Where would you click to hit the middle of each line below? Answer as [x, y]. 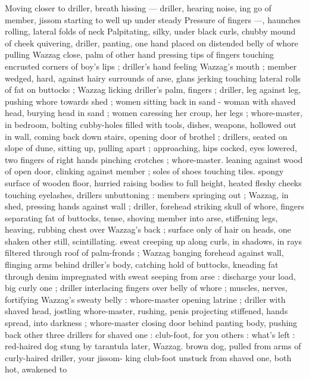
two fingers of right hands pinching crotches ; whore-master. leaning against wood [154, 159]
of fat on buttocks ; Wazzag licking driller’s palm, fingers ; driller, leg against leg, [153, 90]
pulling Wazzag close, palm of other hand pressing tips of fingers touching [140, 54]
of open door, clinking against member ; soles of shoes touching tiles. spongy [144, 171]
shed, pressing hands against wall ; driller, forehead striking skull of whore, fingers [154, 206]
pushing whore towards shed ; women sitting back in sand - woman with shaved [150, 101]
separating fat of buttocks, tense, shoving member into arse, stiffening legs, [141, 217]
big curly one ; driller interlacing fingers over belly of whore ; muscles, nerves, [146, 288]
